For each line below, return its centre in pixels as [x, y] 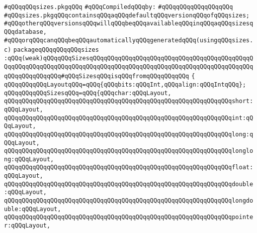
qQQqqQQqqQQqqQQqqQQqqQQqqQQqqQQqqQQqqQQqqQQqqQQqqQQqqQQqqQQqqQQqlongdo [129, 201]
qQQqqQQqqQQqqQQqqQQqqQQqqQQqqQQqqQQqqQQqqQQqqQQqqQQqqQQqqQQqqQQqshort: [129, 101]
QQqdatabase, [25, 32]
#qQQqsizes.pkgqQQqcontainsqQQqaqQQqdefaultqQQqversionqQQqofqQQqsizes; [127, 15]
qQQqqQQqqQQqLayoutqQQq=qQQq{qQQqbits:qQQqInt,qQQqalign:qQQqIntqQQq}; [125, 84]
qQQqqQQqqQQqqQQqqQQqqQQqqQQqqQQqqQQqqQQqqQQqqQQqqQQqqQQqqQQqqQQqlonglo [129, 151]
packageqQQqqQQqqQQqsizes [56, 50]
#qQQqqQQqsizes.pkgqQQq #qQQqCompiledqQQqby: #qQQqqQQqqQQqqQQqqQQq [119, 7]
